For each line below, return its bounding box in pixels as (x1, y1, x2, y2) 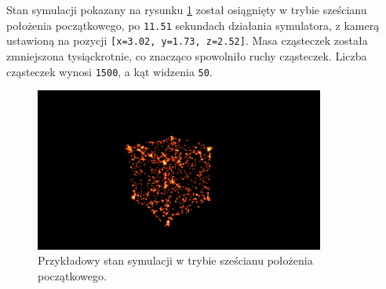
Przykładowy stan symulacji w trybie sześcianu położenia (38, 252, 313, 269)
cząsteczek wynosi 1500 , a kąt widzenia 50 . (6, 63, 213, 79)
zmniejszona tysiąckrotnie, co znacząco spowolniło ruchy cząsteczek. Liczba (6, 47, 367, 64)
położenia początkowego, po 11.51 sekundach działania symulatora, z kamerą (6, 16, 380, 33)
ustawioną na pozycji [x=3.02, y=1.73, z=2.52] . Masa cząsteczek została (6, 32, 368, 49)
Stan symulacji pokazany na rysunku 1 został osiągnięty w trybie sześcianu (6, 2, 367, 17)
